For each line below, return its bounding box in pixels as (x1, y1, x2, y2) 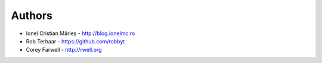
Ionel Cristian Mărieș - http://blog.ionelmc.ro (26, 30, 135, 37)
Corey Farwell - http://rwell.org (26, 46, 102, 53)
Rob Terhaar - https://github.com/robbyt (26, 37, 125, 45)
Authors (11, 9, 53, 22)
